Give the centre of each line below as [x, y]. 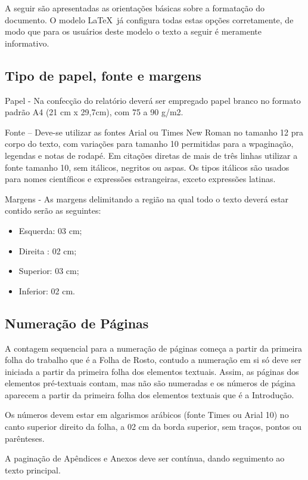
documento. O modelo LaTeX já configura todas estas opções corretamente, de [149, 19]
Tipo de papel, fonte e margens [103, 75]
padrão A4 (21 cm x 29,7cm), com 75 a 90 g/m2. [94, 112]
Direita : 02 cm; [48, 250]
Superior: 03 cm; [49, 271]
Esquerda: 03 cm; [50, 230]
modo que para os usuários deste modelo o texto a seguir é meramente [133, 31]
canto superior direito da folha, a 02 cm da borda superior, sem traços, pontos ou [153, 427]
